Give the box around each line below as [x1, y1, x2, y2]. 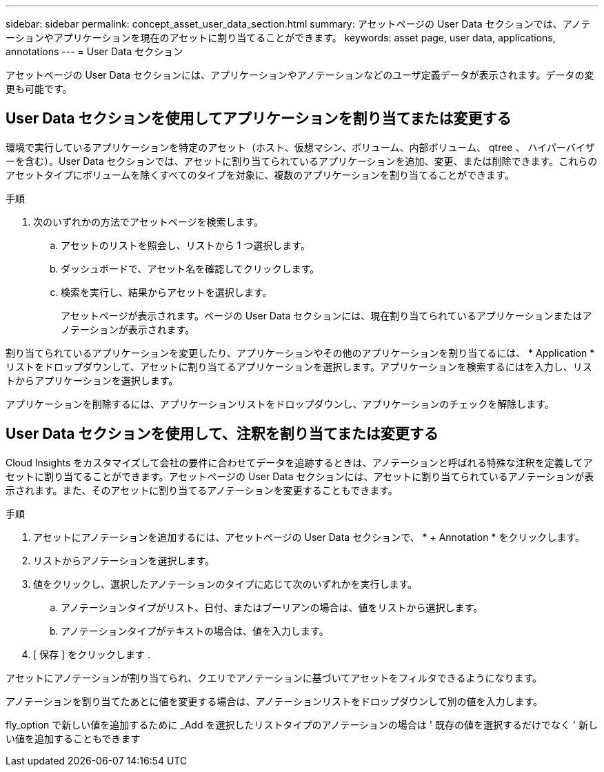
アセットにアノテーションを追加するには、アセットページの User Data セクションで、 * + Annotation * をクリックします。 [33, 531, 585, 543]
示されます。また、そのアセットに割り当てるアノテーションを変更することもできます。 [6, 484, 398, 496]
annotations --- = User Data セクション [6, 46, 183, 57]
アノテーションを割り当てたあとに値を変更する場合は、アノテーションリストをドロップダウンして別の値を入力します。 [6, 695, 543, 707]
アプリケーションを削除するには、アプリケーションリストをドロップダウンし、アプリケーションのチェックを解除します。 [6, 397, 554, 410]
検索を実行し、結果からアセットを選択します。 [61, 286, 272, 298]
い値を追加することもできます [6, 732, 141, 744]
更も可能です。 [6, 83, 72, 95]
